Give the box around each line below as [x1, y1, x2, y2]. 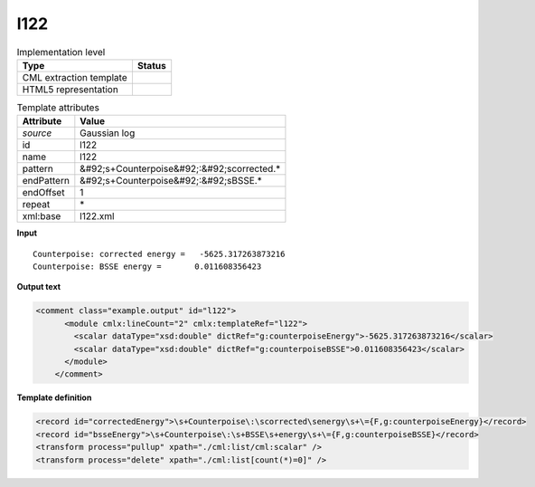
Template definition [16, 392, 92, 403]
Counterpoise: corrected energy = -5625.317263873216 [33, 249, 286, 259]
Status [136, 59, 166, 72]
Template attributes [16, 101, 99, 114]
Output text [16, 282, 61, 292]
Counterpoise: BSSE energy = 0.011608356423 [33, 262, 262, 272]
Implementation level [16, 45, 106, 58]
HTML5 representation [22, 82, 119, 95]
